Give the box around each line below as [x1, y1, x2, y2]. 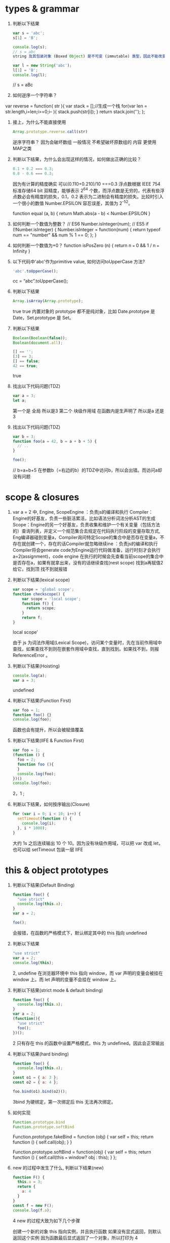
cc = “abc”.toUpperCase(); [12, 277, 68, 284]
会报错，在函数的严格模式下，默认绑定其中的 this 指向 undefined [12, 930, 148, 936]
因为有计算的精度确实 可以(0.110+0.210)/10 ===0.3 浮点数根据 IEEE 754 [12, 181, 161, 187]
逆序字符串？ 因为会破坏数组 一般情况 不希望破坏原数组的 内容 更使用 [12, 139, 157, 145]
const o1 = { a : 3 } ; [12, 1075, 59, 1080]
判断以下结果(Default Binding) [12, 882, 75, 888]
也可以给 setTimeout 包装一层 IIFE [12, 846, 83, 853]
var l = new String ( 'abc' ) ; [12, 63, 72, 68]
